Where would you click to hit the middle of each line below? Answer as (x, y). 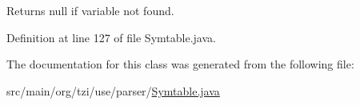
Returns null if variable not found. (90, 10)
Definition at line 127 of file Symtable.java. (111, 37)
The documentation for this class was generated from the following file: (180, 64)
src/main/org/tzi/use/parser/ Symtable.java (113, 90)
